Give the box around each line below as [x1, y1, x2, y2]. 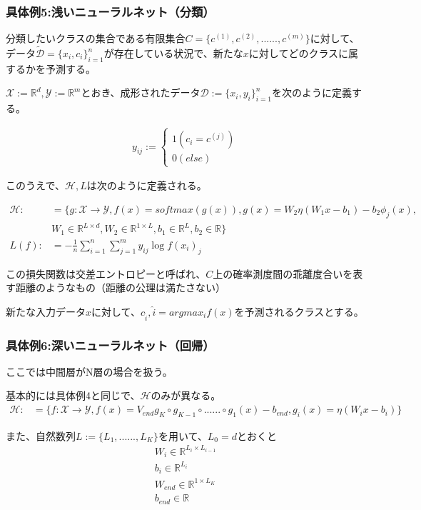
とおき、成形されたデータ [81, 85, 201, 100]
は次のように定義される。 [86, 178, 207, 193]
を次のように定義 [271, 85, 352, 100]
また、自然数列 [6, 428, 76, 443]
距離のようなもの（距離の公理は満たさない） [15, 280, 225, 295]
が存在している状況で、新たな [103, 46, 243, 61]
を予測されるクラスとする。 [234, 304, 364, 319]
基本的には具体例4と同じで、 [6, 388, 141, 403]
